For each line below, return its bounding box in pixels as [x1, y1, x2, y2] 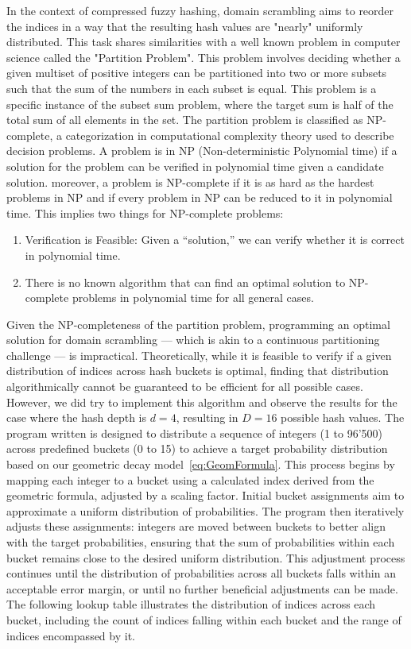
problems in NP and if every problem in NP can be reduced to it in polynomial [6, 189, 393, 206]
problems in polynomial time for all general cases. [72, 289, 314, 306]
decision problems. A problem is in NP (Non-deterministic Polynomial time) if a [6, 142, 397, 159]
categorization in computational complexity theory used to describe [65, 126, 394, 143]
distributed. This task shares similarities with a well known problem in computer [6, 33, 401, 50]
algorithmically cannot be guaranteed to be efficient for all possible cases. [6, 378, 363, 395]
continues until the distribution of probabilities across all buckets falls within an [6, 565, 396, 581]
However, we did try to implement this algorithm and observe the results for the [6, 393, 397, 410]
